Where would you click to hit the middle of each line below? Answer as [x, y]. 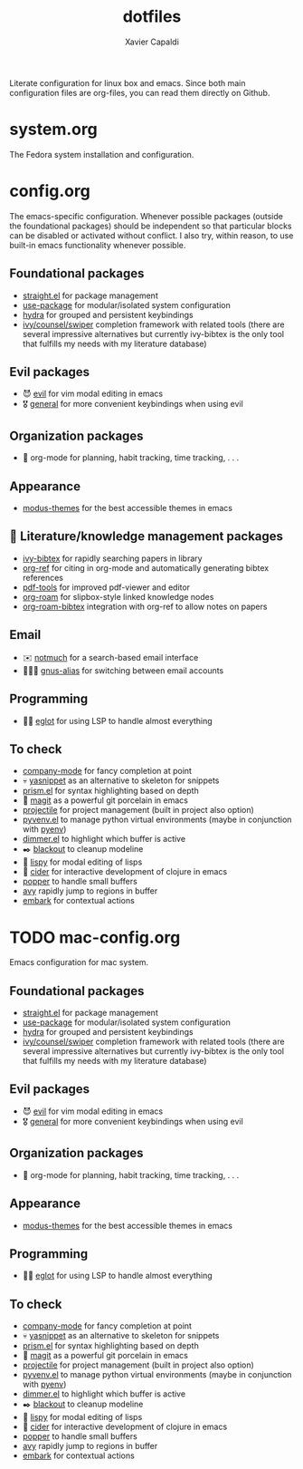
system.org [53, 130]
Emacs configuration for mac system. [79, 962]
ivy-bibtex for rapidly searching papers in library [112, 558]
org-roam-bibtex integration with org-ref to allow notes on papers [145, 606]
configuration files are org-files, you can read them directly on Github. [140, 92]
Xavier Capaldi [152, 42]
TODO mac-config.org [95, 937]
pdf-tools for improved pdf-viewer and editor [106, 587]
